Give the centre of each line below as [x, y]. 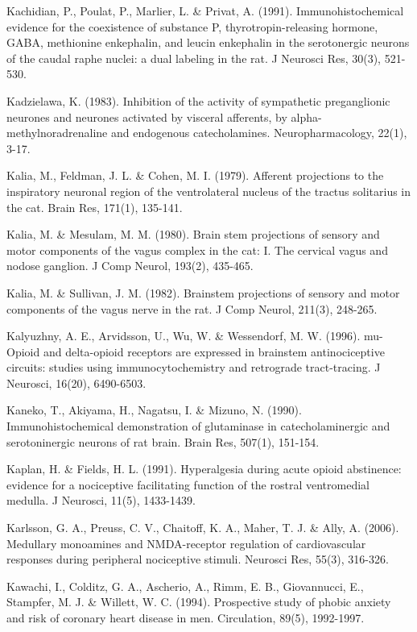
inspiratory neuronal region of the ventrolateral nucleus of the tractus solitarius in [209, 191]
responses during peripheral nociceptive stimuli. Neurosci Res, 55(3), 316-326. [198, 559]
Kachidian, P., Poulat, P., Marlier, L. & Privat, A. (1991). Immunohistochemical [205, 10]
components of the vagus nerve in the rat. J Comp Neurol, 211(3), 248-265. [192, 308]
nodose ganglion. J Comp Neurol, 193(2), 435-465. [130, 266]
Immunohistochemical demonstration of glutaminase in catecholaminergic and [198, 426]
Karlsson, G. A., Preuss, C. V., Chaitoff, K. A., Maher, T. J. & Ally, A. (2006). [203, 528]
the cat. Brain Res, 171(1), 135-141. [95, 207]
